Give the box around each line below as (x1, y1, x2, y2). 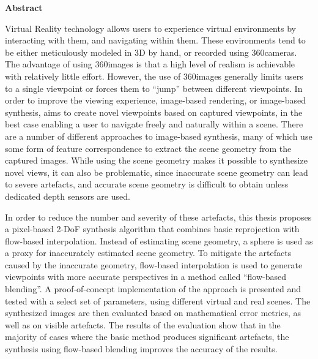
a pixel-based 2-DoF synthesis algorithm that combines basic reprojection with (5, 222, 300, 235)
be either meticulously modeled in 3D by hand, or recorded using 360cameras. (5, 45, 297, 58)
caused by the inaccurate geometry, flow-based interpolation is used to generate (5, 258, 303, 271)
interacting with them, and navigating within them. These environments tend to (5, 34, 306, 47)
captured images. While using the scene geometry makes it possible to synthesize (5, 154, 308, 167)
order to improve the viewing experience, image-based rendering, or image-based (5, 94, 306, 107)
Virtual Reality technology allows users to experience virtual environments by (5, 21, 296, 34)
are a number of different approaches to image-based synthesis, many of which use (5, 129, 312, 142)
